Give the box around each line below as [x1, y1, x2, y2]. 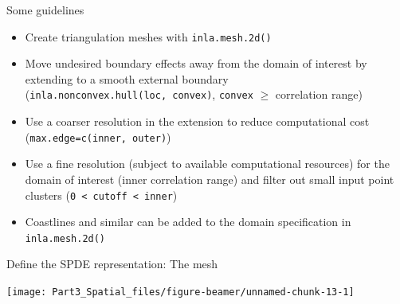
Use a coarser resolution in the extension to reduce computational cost [25, 113, 370, 130]
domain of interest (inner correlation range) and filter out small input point [25, 170, 394, 187]
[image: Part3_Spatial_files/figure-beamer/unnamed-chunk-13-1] [6, 286, 355, 298]
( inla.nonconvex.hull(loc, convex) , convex [25, 86, 253, 103]
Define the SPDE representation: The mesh [6, 255, 218, 272]
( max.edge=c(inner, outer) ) [25, 128, 171, 145]
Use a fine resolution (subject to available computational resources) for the [25, 155, 390, 172]
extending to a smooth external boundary [25, 70, 229, 87]
